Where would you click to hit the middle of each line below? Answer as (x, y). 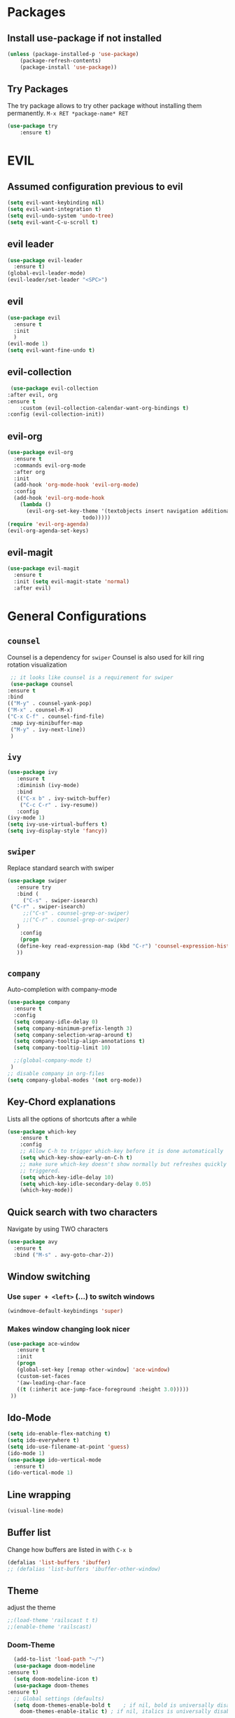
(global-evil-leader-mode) (47, 273)
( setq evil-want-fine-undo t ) (51, 350)
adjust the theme (31, 1608)
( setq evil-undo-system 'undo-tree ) (60, 216)
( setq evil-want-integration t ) (54, 210)
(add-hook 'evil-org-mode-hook (59, 498)
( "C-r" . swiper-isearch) (48, 907)
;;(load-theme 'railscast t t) (53, 1621)
